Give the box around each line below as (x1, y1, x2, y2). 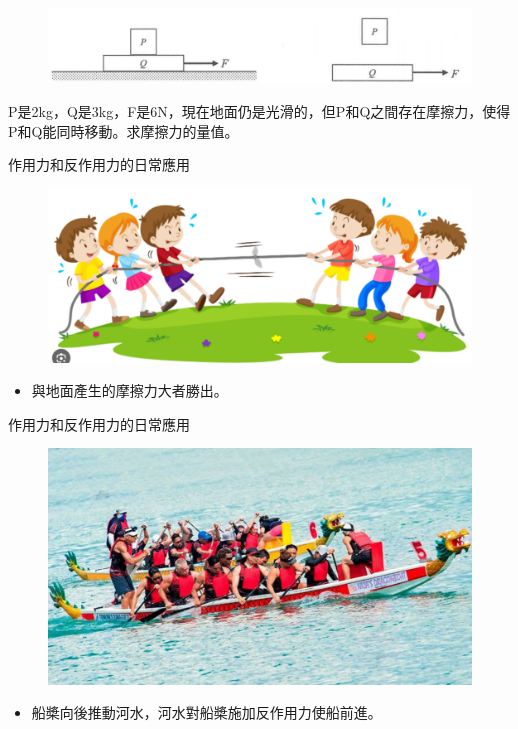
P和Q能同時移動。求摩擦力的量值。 (8, 120, 239, 141)
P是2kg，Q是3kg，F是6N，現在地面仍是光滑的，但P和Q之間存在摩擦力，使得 (8, 100, 511, 121)
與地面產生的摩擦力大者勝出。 (31, 380, 228, 401)
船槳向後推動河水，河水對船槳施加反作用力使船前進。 (31, 702, 382, 723)
